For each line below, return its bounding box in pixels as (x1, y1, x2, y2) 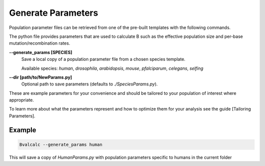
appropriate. (9, 97, 34, 103)
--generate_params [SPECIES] (9, 49, 73, 55)
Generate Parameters (9, 7, 98, 18)
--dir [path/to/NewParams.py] (9, 74, 72, 80)
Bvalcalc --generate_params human (19, 141, 103, 147)
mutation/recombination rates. (9, 40, 71, 46)
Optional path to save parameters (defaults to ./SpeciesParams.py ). (21, 81, 158, 87)
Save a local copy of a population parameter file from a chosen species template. (21, 56, 186, 62)
